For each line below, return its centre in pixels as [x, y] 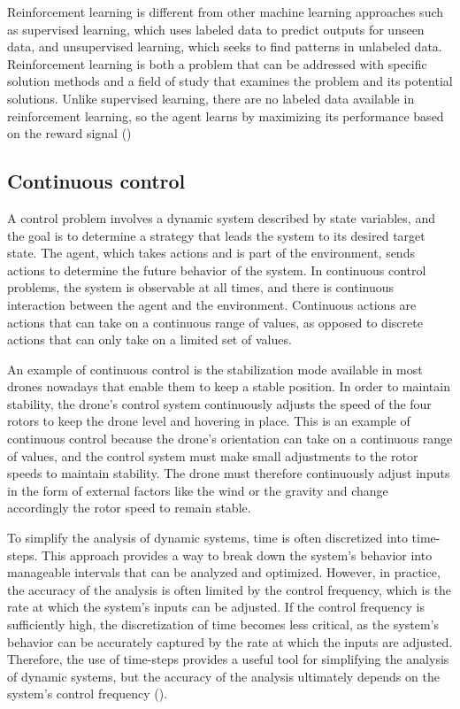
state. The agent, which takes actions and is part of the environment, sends [211, 253]
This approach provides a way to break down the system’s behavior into [237, 555]
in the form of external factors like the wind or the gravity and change [198, 490]
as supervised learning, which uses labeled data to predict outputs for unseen [216, 29]
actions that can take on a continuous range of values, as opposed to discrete [215, 322]
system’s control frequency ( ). [88, 694]
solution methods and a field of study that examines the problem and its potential [230, 81]
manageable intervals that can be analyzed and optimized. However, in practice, [224, 572]
